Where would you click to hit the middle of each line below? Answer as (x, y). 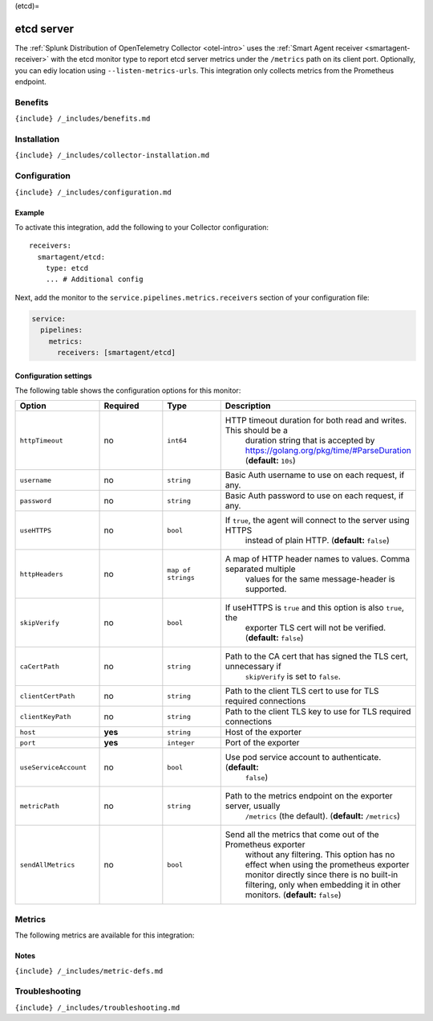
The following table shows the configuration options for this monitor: (128, 390)
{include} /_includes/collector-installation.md (112, 155)
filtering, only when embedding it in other (323, 885)
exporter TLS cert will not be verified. (316, 628)
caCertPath (40, 666)
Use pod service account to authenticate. (303, 758)
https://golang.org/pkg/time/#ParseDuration (328, 451)
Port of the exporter (262, 743)
